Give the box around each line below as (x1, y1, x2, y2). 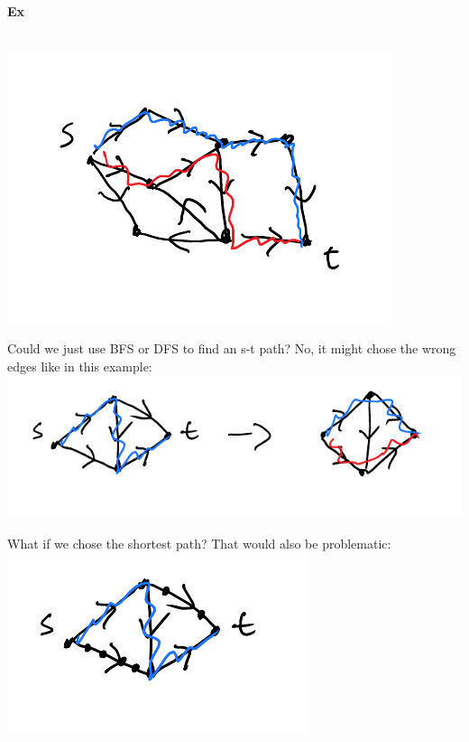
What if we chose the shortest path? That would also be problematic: (7, 533, 391, 552)
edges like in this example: (7, 356, 152, 375)
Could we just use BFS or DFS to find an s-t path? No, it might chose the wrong (7, 338, 456, 357)
